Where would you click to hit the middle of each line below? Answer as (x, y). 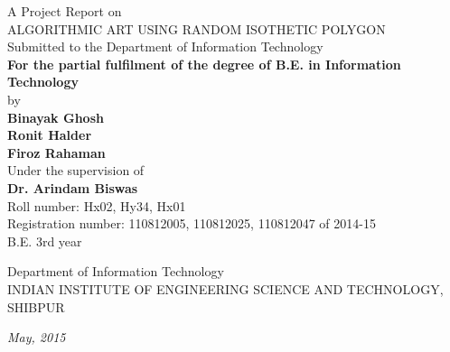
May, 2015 (37, 337)
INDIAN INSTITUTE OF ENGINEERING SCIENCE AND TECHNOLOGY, (225, 288)
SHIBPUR (36, 306)
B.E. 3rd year (45, 241)
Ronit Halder (50, 135)
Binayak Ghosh (56, 117)
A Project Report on (65, 11)
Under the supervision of (76, 170)
